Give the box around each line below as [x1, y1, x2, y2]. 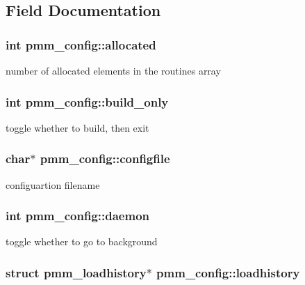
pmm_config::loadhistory [156, 263, 300, 281]
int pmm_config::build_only [6, 93, 169, 110]
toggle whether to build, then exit [6, 120, 149, 134]
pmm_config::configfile [40, 150, 170, 167]
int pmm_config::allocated [6, 36, 156, 53]
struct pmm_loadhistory [6, 263, 147, 281]
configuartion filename [6, 177, 100, 192]
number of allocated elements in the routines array [6, 63, 221, 77]
